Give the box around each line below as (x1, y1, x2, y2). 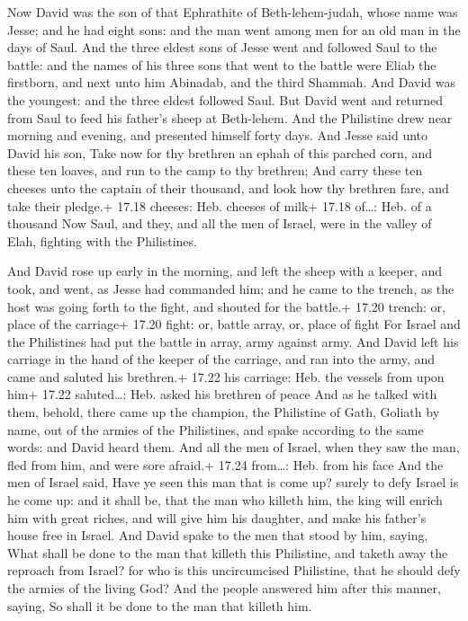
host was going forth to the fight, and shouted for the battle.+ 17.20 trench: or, (7, 297, 445, 315)
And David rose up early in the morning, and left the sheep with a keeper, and (7, 262, 443, 280)
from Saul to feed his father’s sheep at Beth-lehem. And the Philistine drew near (7, 108, 453, 127)
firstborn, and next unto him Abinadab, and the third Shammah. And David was (7, 73, 455, 92)
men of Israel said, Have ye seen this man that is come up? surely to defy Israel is (7, 473, 459, 492)
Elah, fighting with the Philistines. (7, 231, 197, 250)
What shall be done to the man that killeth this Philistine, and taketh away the (7, 543, 448, 562)
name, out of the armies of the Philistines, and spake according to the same (7, 420, 424, 439)
